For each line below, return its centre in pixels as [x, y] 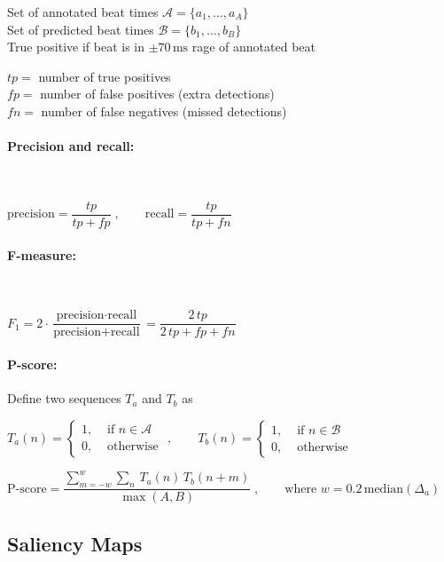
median [384, 489]
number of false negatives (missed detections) [164, 111]
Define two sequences [64, 398]
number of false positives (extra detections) [157, 94]
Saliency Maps [75, 543]
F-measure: [42, 254]
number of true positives [105, 76]
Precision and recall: [71, 146]
